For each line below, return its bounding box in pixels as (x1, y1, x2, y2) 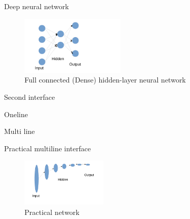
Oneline (4, 108, 28, 119)
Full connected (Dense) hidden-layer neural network (24, 74, 186, 85)
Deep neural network (4, 1, 69, 11)
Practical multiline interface (4, 143, 91, 153)
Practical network (24, 206, 79, 217)
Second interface (4, 92, 55, 102)
